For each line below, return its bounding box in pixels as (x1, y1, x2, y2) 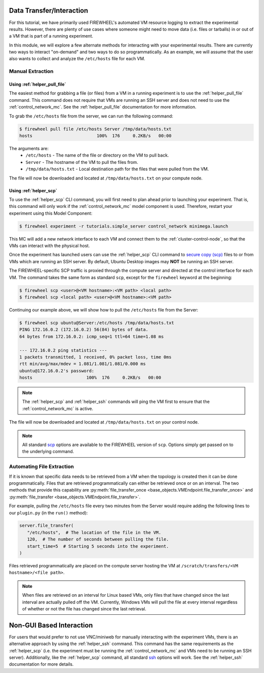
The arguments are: (9, 145, 49, 151)
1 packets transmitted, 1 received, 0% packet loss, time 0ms (19, 354, 172, 359)
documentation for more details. (9, 661, 74, 667)
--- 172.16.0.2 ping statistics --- (19, 347, 108, 353)
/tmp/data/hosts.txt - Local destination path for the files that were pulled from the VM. (25, 166, 209, 172)
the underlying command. (22, 449, 74, 454)
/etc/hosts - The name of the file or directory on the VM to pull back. (25, 152, 169, 158)
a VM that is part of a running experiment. (9, 33, 93, 39)
